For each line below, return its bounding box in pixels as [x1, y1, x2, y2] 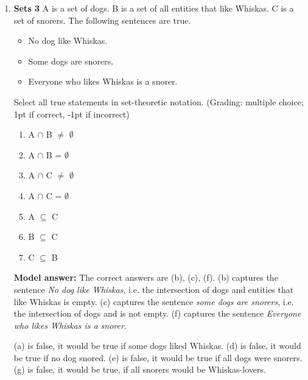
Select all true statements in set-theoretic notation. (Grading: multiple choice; [13, 95, 304, 108]
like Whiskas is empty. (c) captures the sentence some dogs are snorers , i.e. [13, 295, 294, 308]
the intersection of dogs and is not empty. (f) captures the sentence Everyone [13, 307, 301, 320]
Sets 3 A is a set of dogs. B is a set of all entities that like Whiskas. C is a [13, 2, 294, 14]
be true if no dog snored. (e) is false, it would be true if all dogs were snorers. [13, 351, 303, 364]
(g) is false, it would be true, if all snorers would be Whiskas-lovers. [13, 363, 266, 376]
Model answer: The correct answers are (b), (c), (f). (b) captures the [13, 271, 278, 284]
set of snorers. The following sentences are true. [13, 13, 191, 26]
